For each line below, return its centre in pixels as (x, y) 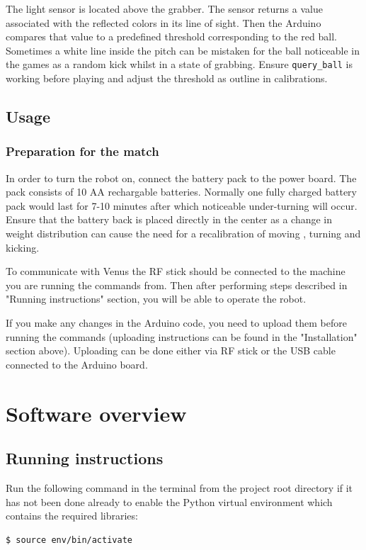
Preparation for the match (82, 151)
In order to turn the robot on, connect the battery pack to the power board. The (181, 178)
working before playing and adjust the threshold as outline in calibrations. (167, 78)
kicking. (23, 247)
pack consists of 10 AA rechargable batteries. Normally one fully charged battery (181, 192)
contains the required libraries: (72, 516)
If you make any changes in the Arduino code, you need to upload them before (176, 322)
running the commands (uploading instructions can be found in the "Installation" (182, 336)
